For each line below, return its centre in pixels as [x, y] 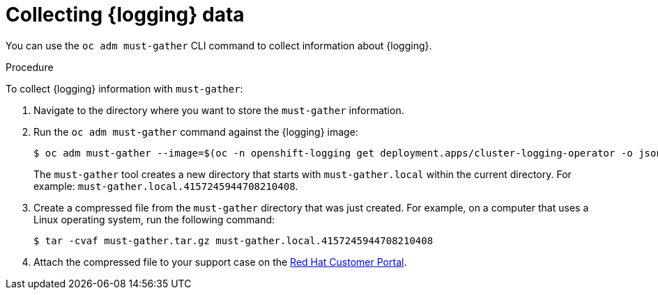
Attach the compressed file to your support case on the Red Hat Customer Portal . [220, 262]
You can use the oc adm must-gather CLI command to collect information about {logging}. [219, 45]
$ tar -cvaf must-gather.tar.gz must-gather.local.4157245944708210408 [234, 240]
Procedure [30, 67]
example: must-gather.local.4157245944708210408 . [166, 186]
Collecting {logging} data [125, 15]
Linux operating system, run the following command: [154, 219]
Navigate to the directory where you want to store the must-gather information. [219, 110]
